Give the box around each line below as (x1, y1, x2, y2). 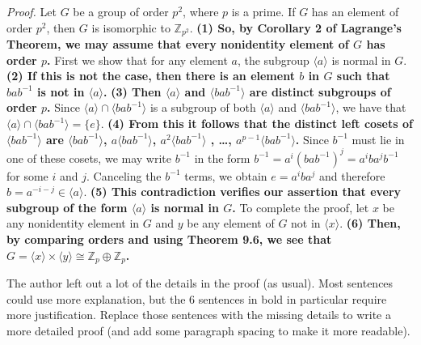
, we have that (335, 99, 406, 116)
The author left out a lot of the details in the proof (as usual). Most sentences (6, 275, 394, 292)
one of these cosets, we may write (6, 149, 171, 166)
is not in (37, 83, 85, 100)
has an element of (311, 3, 399, 19)
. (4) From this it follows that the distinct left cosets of (100, 115, 413, 132)
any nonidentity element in (6, 215, 140, 232)
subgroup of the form (6, 198, 128, 215)
